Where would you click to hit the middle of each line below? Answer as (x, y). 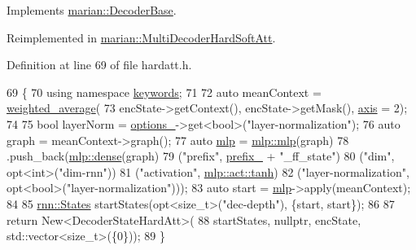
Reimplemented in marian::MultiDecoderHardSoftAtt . (141, 37)
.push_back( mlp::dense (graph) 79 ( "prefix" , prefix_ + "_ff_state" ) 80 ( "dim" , (201, 156)
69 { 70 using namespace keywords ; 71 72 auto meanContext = (164, 92)
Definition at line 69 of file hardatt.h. (99, 65)
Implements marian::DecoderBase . (92, 10)
